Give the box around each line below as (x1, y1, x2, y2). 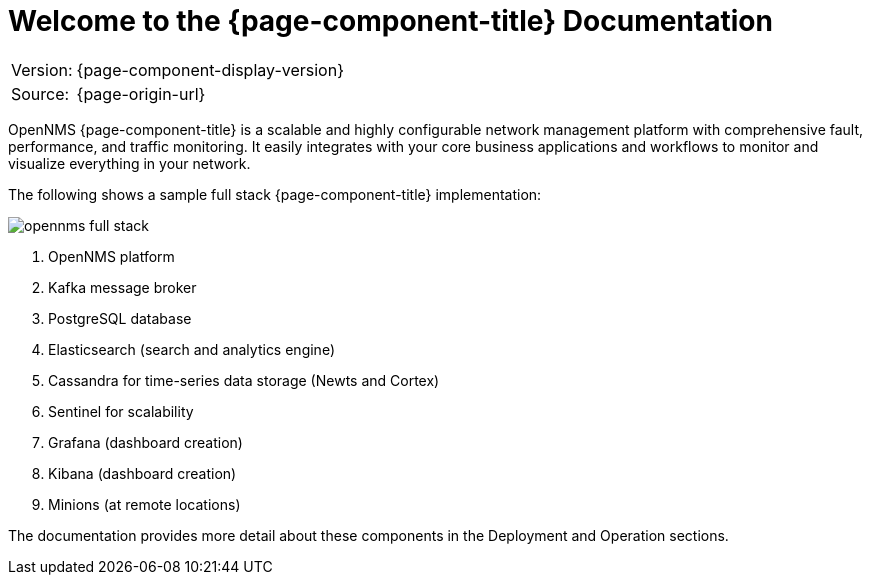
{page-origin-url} (76, 83, 206, 104)
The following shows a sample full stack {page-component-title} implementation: (8, 185, 542, 203)
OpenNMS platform (48, 247, 175, 265)
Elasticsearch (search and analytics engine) (48, 340, 335, 358)
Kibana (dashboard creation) (48, 464, 237, 482)
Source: (11, 83, 70, 104)
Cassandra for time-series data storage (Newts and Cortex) (48, 371, 440, 389)
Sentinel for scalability (48, 402, 194, 420)
